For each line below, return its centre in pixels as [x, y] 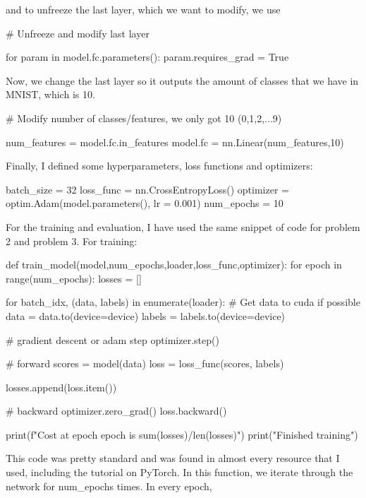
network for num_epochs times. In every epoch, [109, 486]
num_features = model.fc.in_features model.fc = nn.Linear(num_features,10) [175, 142]
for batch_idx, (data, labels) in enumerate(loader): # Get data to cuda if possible [183, 302]
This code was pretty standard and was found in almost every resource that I [173, 458]
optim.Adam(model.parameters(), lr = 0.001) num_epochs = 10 [145, 203]
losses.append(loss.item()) [61, 387]
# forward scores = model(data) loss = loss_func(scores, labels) [145, 363]
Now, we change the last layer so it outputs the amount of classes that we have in [182, 80]
